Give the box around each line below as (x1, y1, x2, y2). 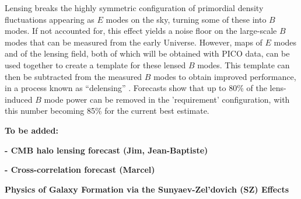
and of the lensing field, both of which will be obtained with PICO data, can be (5, 47, 290, 60)
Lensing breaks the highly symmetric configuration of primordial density (5, 2, 264, 13)
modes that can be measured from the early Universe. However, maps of (5, 36, 262, 48)
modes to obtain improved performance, (153, 70, 296, 82)
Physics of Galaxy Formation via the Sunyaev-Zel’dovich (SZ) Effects (5, 183, 289, 195)
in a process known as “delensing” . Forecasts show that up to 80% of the (5, 82, 267, 94)
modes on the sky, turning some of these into (106, 13, 267, 25)
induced (5, 93, 33, 105)
